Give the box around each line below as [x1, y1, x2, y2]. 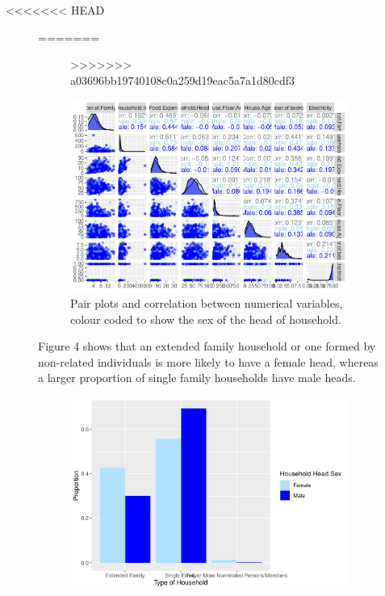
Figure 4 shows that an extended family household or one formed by [38, 338, 376, 355]
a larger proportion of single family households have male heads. [38, 369, 356, 386]
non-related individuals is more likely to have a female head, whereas [38, 353, 379, 370]
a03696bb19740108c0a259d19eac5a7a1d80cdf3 [70, 71, 295, 88]
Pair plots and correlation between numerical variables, [70, 295, 343, 312]
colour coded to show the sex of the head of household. [70, 310, 341, 327]
